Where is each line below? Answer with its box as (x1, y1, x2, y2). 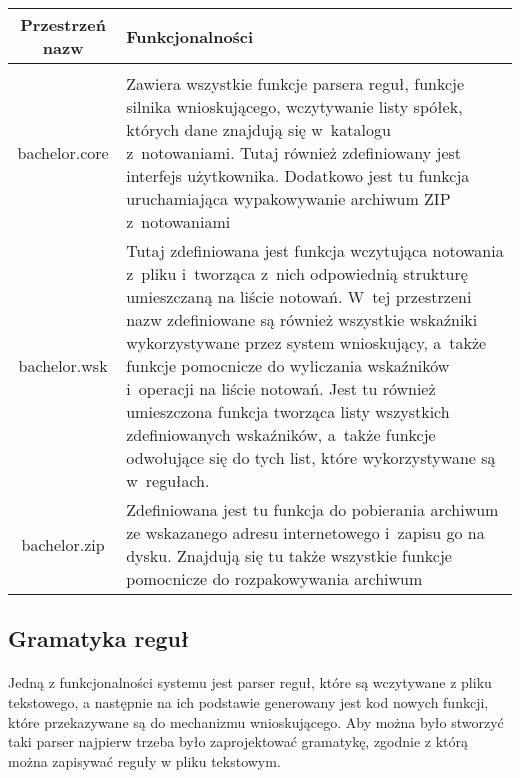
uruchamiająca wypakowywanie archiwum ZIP (126, 187, 451, 210)
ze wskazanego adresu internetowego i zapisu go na (126, 521, 485, 544)
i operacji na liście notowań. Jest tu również (126, 377, 436, 400)
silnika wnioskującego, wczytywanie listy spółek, (126, 95, 463, 118)
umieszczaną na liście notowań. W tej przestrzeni (126, 285, 472, 308)
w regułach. (126, 469, 210, 492)
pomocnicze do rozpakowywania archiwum (126, 567, 423, 590)
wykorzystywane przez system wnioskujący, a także (126, 331, 487, 354)
